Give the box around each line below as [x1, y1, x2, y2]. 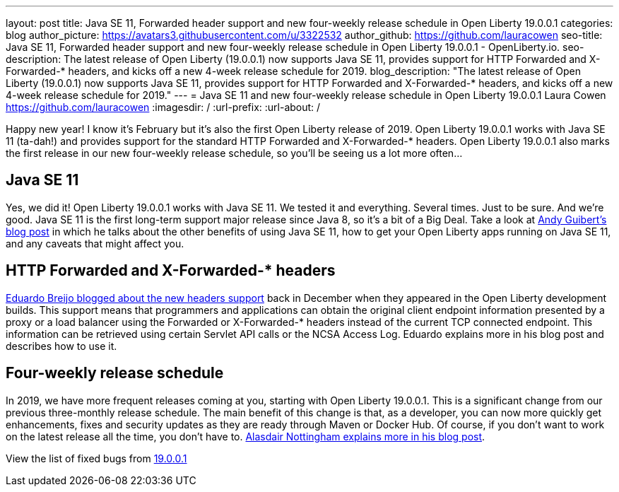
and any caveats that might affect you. [6, 237, 184, 250]
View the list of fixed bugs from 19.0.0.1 [6, 452, 187, 464]
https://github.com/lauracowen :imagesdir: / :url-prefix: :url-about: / [6, 101, 321, 113]
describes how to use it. [6, 339, 117, 352]
